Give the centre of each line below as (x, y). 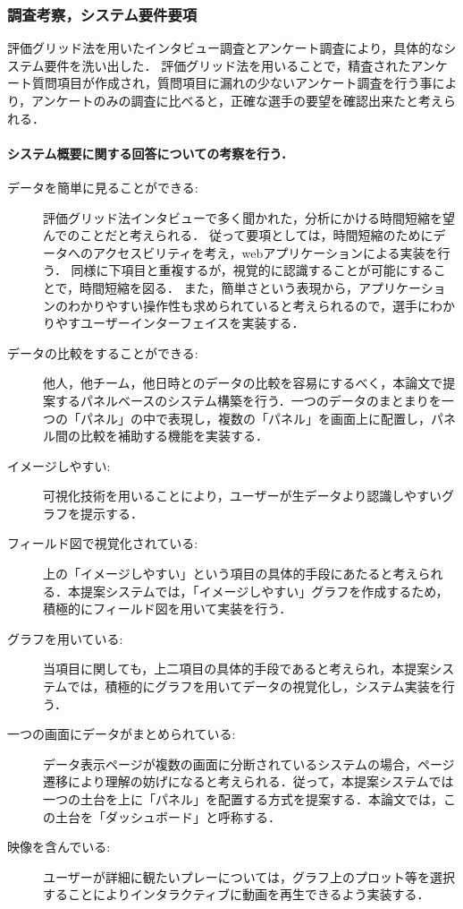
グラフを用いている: (65, 638)
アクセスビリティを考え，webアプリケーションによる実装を (265, 252)
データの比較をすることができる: (103, 352)
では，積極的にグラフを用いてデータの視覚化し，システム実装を (255, 686)
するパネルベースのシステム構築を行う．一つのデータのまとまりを (248, 400)
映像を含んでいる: (59, 847)
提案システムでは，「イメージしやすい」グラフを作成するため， (264, 591)
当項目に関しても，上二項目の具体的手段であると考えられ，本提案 (236, 669)
